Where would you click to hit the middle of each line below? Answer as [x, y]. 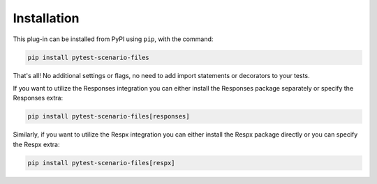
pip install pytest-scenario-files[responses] [109, 116]
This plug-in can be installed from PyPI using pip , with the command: [113, 39]
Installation [46, 18]
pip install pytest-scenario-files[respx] [101, 163]
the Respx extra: [36, 144]
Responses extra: [38, 98]
